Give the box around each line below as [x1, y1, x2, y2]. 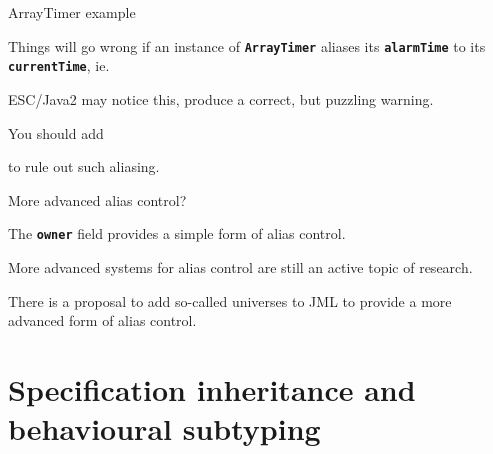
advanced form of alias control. [8, 310, 197, 331]
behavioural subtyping [8, 408, 321, 449]
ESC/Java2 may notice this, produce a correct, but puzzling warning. [8, 88, 434, 109]
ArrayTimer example [8, 2, 136, 22]
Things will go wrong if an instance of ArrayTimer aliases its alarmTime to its [8, 35, 486, 56]
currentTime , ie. [8, 55, 110, 76]
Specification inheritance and [8, 368, 416, 409]
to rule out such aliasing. [8, 156, 160, 177]
